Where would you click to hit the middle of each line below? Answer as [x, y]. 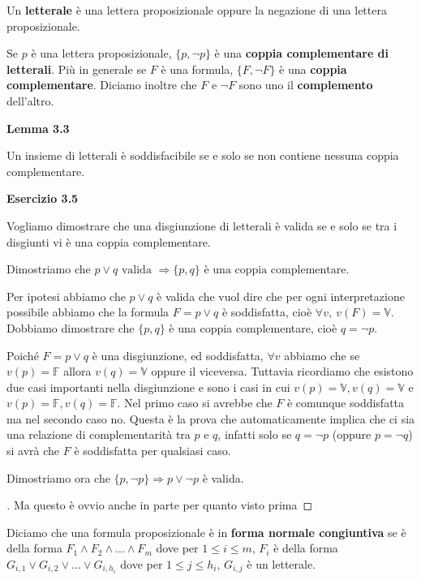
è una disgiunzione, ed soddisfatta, [178, 355]
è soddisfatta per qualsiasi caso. [153, 451]
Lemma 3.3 [38, 128]
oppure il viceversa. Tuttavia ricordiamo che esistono [282, 371]
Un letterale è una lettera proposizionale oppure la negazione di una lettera [197, 10]
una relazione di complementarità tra [99, 434]
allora [77, 371]
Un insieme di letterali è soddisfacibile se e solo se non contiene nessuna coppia [203, 155]
